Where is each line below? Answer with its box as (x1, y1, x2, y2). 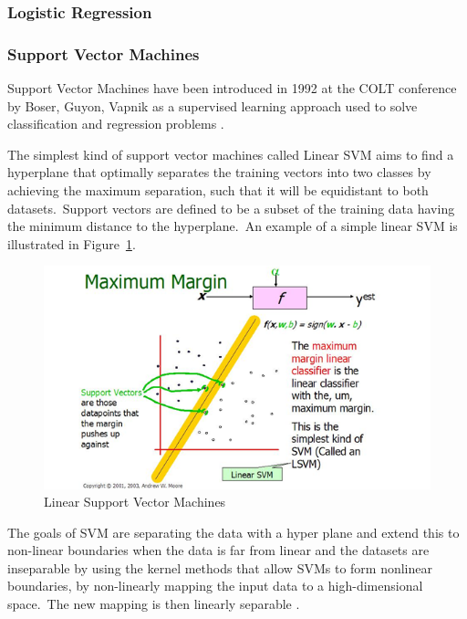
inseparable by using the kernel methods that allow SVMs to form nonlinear (7, 558, 432, 577)
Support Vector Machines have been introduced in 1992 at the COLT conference (7, 79, 457, 98)
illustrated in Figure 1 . (7, 234, 136, 253)
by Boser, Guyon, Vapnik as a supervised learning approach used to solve (7, 96, 418, 115)
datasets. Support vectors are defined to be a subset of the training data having (7, 198, 455, 217)
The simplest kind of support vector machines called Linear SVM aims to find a (7, 144, 454, 163)
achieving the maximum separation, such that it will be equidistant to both (7, 181, 429, 200)
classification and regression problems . (7, 114, 224, 133)
